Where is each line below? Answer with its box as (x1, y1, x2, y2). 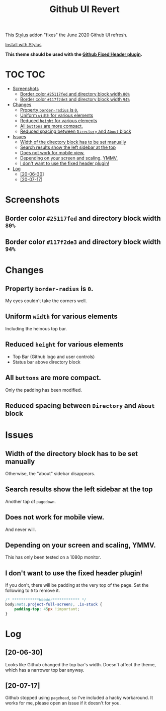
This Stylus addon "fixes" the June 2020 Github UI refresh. (5, 32, 128, 38)
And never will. (5, 526, 36, 532)
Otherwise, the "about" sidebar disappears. (5, 470, 96, 476)
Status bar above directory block (12, 359, 80, 365)
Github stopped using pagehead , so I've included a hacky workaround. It (5, 695, 153, 701)
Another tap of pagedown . (5, 498, 56, 504)
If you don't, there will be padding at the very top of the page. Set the (5, 582, 149, 588)
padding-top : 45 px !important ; (14, 606, 80, 611)
